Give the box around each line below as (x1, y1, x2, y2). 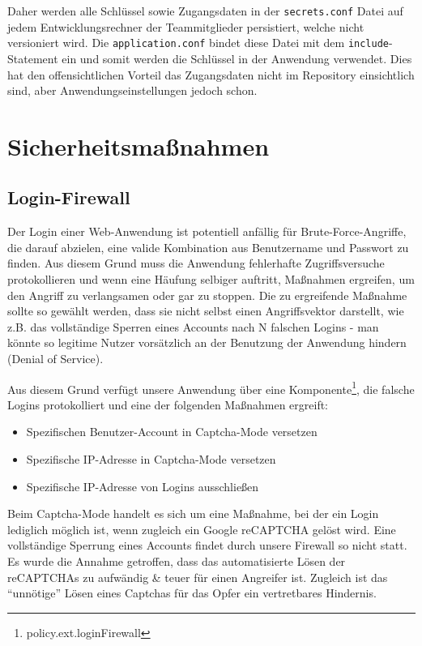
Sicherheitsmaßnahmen (7, 129, 270, 162)
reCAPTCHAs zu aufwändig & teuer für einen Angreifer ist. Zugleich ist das (7, 568, 388, 585)
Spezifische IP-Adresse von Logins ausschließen (26, 477, 259, 494)
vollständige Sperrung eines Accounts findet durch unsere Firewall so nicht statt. (7, 537, 407, 554)
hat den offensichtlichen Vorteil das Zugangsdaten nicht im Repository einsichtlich (7, 66, 415, 83)
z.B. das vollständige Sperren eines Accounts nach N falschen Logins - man (7, 318, 379, 335)
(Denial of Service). (7, 350, 104, 367)
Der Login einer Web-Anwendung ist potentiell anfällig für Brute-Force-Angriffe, (7, 223, 407, 240)
